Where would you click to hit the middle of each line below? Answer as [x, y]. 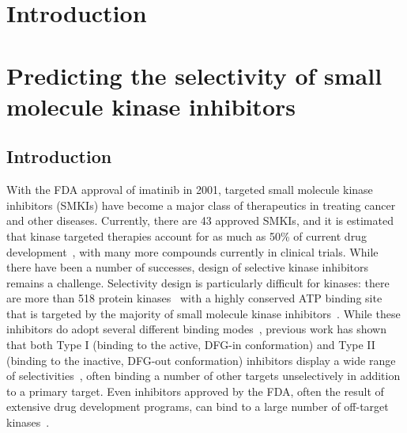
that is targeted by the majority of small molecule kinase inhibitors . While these [203, 313]
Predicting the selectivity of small [194, 75]
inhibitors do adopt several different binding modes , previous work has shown [196, 329]
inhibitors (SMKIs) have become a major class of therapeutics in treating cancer [201, 205]
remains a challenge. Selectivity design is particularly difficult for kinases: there [198, 282]
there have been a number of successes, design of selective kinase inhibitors [188, 267]
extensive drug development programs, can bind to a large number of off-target [198, 406]
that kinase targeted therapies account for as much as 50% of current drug [187, 235]
